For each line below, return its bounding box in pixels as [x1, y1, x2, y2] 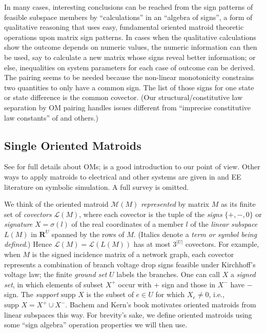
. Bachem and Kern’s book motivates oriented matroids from [65, 299, 256, 310]
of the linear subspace [190, 219, 258, 229]
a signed [230, 269, 256, 280]
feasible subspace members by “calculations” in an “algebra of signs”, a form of [4, 11, 253, 22]
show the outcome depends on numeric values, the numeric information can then [4, 42, 257, 52]
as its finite [220, 199, 256, 209]
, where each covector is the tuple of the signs [79, 208, 222, 219]
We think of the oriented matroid [4, 199, 109, 209]
